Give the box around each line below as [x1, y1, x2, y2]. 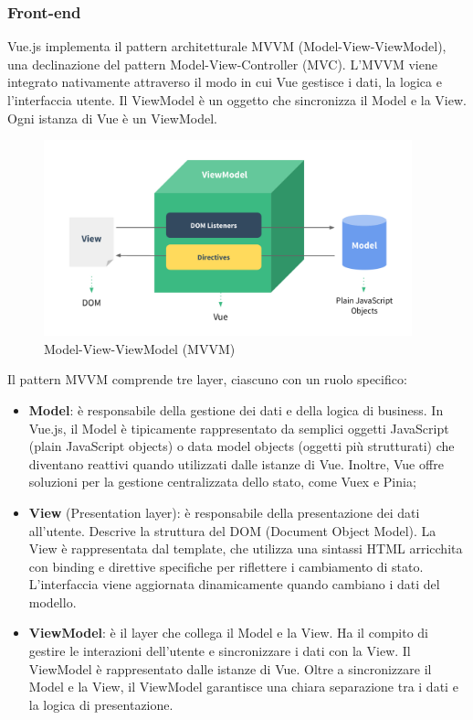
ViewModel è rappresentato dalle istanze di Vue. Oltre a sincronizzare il [28, 659, 432, 678]
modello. [28, 592, 77, 611]
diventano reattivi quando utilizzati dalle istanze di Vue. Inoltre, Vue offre [28, 454, 444, 473]
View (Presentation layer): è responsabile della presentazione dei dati [28, 502, 420, 521]
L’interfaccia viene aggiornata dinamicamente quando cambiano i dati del [28, 575, 440, 594]
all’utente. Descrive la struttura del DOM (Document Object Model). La [28, 521, 436, 540]
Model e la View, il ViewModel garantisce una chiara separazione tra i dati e [28, 677, 458, 696]
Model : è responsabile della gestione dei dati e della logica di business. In [28, 400, 444, 419]
